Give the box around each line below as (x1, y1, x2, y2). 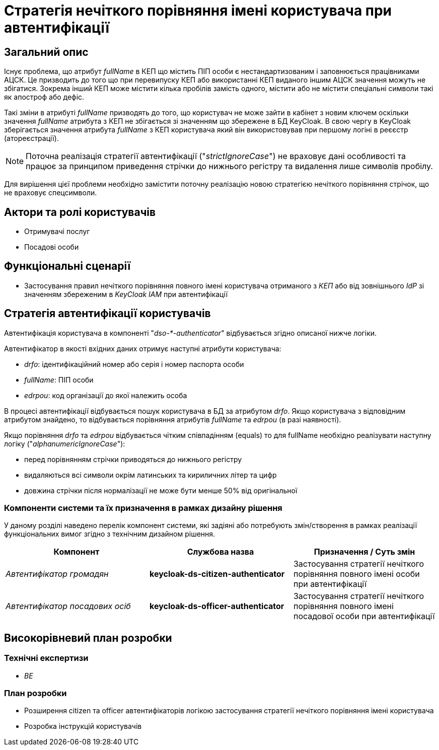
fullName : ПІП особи (24, 375, 94, 384)
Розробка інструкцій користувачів (24, 722, 142, 731)
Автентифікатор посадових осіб (6, 601, 131, 612)
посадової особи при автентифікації (293, 611, 435, 622)
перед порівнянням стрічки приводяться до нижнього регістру (24, 455, 242, 464)
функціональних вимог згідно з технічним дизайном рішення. (4, 530, 215, 539)
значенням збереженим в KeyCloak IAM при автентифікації (24, 289, 228, 298)
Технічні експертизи (4, 653, 89, 663)
